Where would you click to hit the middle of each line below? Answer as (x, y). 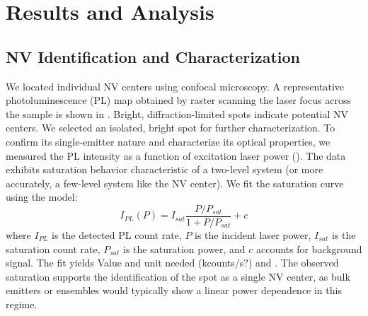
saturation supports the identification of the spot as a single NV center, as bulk (178, 276)
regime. (22, 304)
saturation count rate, (53, 248)
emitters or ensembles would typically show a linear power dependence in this (174, 290)
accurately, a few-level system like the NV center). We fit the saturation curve (175, 183)
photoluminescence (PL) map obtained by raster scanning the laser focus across (178, 100)
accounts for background (309, 248)
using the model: (42, 197)
